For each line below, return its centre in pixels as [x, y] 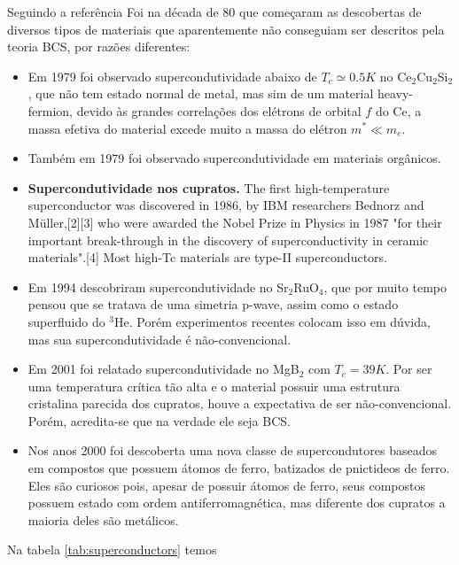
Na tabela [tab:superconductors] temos [112, 550]
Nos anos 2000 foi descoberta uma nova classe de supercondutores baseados [232, 450]
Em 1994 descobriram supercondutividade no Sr [158, 286]
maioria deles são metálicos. [103, 519]
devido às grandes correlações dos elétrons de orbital [219, 110]
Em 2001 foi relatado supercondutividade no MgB [163, 369]
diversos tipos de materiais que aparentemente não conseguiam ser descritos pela [226, 29]
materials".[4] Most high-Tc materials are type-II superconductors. [207, 257]
